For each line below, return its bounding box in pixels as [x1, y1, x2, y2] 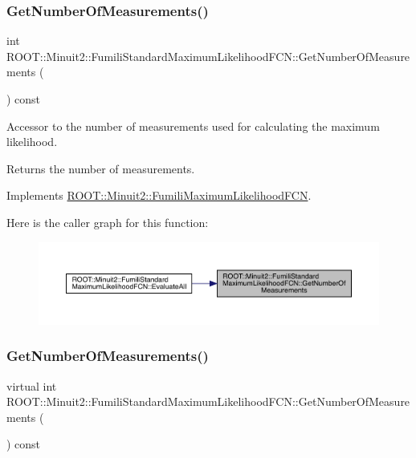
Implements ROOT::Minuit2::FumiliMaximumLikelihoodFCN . [6, 187, 312, 204]
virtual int [6, 377, 57, 394]
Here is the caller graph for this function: [6, 213, 209, 230]
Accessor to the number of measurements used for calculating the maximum [6, 117, 380, 134]
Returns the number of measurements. [6, 160, 195, 176]
